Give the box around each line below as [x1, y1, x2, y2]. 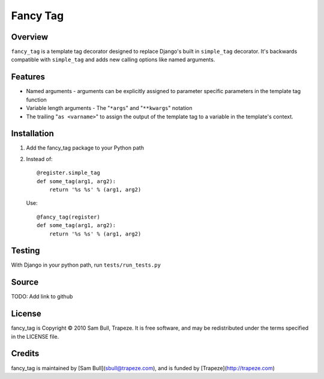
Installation [11, 129, 54, 139]
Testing [11, 246, 40, 256]
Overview [11, 32, 49, 42]
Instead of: [26, 155, 53, 162]
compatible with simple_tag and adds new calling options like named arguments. [11, 56, 215, 63]
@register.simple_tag [37, 169, 100, 177]
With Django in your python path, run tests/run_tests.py [11, 261, 161, 268]
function [26, 96, 47, 103]
